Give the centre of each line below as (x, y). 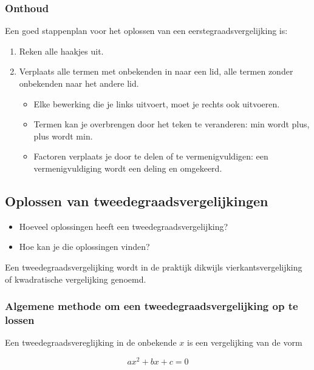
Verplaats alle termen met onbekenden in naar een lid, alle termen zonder (156, 71)
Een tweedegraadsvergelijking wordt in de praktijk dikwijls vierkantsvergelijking (154, 267)
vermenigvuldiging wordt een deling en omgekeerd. (128, 168)
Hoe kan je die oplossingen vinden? (84, 247)
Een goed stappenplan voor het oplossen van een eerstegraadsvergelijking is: (146, 31)
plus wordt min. (63, 136)
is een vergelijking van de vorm (245, 342)
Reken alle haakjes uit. (61, 51)
